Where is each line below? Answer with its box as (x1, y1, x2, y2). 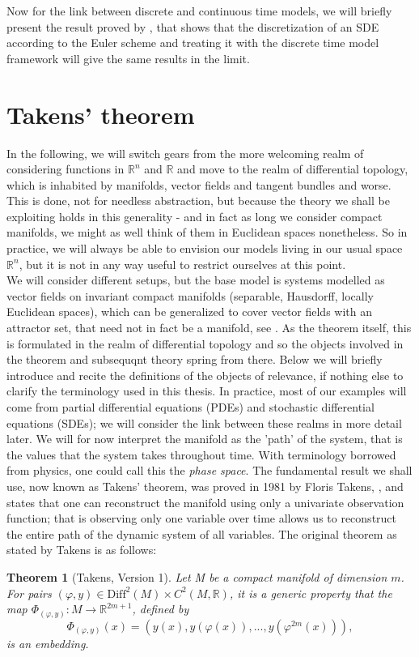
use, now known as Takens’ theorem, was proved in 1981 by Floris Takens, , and (6, 477, 404, 494)
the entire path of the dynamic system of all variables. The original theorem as (6, 525, 397, 542)
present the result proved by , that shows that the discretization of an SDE (6, 18, 379, 35)
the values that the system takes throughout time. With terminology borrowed (6, 446, 396, 463)
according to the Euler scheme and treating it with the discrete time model (6, 34, 379, 51)
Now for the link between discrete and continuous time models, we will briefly (6, 2, 392, 19)
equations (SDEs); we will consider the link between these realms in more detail (6, 414, 402, 431)
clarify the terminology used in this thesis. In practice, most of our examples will (6, 382, 407, 399)
